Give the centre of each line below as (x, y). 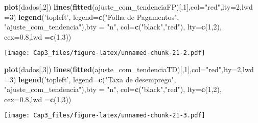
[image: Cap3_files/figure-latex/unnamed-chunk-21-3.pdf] (105, 116)
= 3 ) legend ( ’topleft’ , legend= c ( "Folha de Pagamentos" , (92, 17)
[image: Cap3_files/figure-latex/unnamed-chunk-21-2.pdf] (105, 53)
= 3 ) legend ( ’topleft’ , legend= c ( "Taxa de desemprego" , (90, 79)
